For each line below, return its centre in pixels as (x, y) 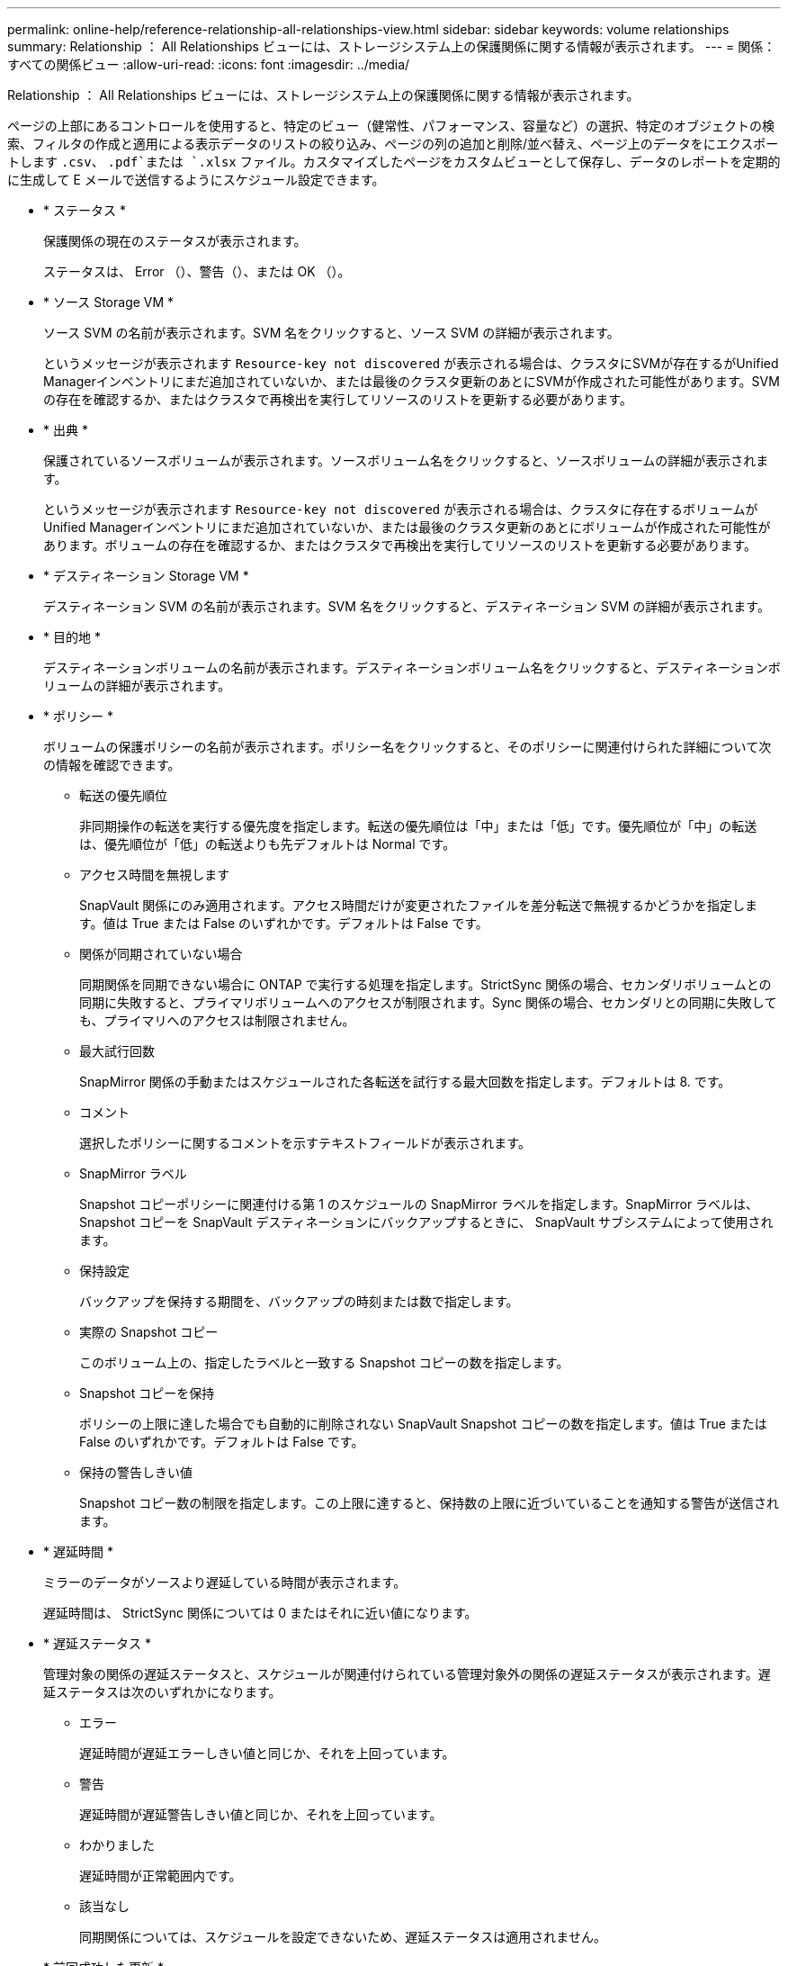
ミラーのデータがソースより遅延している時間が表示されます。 (225, 1582)
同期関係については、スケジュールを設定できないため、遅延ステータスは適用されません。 (343, 1937)
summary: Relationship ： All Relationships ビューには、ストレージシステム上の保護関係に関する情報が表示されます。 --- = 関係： (392, 46)
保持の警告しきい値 (136, 1472)
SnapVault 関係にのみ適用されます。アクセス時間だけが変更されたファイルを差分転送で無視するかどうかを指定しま (419, 905)
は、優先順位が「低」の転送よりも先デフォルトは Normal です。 (268, 844)
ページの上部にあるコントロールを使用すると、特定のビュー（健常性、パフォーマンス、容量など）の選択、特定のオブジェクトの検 (391, 126)
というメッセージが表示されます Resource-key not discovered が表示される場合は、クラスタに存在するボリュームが (401, 509)
